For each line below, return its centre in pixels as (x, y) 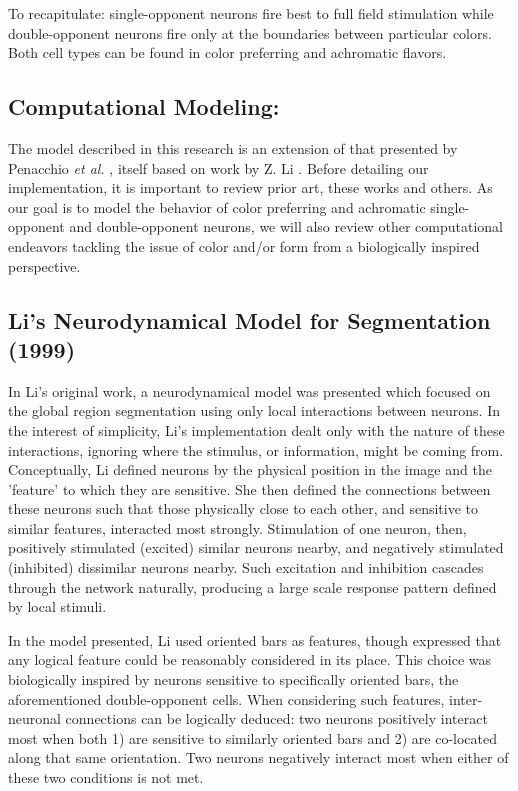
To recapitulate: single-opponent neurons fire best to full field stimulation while (251, 13)
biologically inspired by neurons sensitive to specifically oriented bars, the (233, 679)
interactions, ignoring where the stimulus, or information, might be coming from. (256, 449)
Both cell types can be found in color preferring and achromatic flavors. (227, 52)
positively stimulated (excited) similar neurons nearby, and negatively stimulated (256, 547)
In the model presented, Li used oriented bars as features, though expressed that (255, 639)
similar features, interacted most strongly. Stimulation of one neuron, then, (237, 527)
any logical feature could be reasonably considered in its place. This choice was (250, 659)
